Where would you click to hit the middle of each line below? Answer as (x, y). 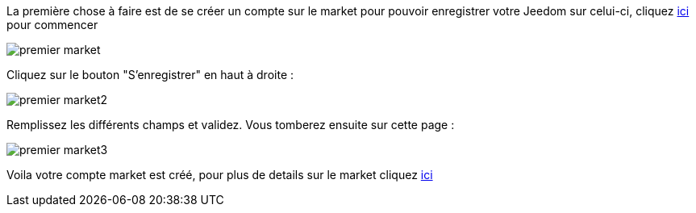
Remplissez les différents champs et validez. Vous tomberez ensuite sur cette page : (231, 125)
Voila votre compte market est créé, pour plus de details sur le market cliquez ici (220, 175)
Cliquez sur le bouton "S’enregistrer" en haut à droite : (150, 75)
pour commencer (52, 25)
